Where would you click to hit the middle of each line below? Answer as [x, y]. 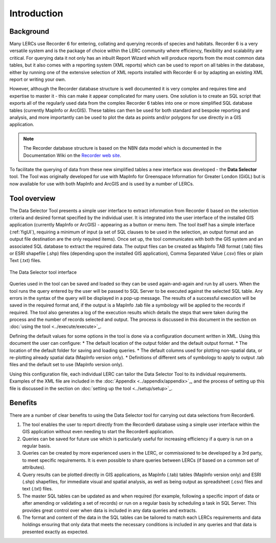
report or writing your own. [38, 80]
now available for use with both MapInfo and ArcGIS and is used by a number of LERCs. [102, 183]
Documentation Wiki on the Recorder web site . [72, 155]
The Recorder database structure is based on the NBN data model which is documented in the [122, 148]
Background [29, 31]
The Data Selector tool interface [43, 272]
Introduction [36, 13]
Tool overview [32, 198]
